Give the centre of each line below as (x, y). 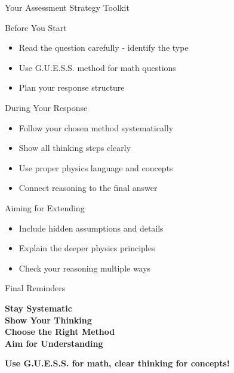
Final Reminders (35, 288)
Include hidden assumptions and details (91, 228)
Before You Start (36, 27)
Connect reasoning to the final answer (88, 188)
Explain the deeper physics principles (87, 248)
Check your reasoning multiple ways (85, 268)
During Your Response (46, 107)
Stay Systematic (39, 308)
